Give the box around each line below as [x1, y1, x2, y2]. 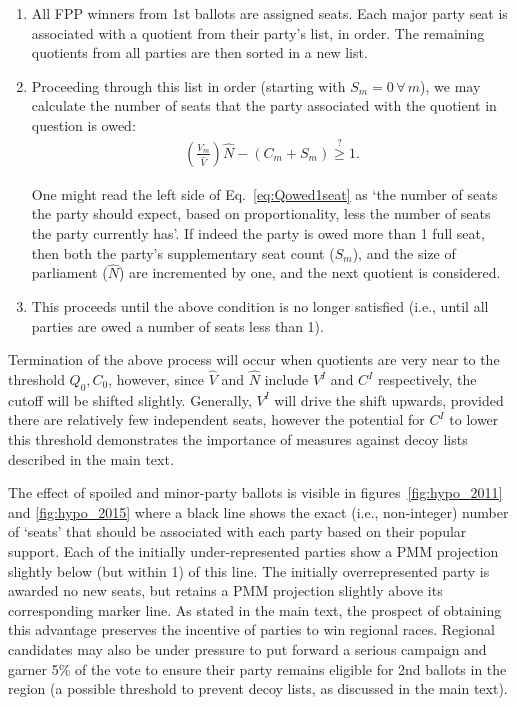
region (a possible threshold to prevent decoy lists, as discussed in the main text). [8, 678, 508, 699]
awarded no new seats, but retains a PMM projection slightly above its [8, 580, 443, 601]
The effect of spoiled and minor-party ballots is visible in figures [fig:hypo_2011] [8, 482, 503, 503]
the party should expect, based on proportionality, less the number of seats [31, 203, 491, 224]
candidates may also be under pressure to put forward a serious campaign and [8, 638, 487, 659]
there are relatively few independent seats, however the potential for [8, 409, 425, 430]
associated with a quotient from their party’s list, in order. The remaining [31, 22, 485, 43]
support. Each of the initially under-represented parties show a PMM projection [8, 540, 499, 561]
